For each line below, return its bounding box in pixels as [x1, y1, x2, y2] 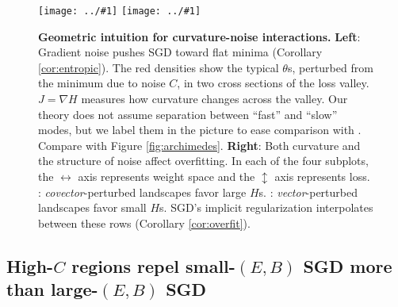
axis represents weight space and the [78, 168, 255, 184]
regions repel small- [71, 253, 235, 278]
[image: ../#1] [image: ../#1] [38, 6, 201, 17]
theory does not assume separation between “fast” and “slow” [38, 106, 338, 122]
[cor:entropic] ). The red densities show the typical [38, 59, 279, 75]
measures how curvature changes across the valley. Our [81, 90, 348, 107]
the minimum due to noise [38, 75, 166, 91]
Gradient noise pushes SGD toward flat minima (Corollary [38, 44, 323, 60]
